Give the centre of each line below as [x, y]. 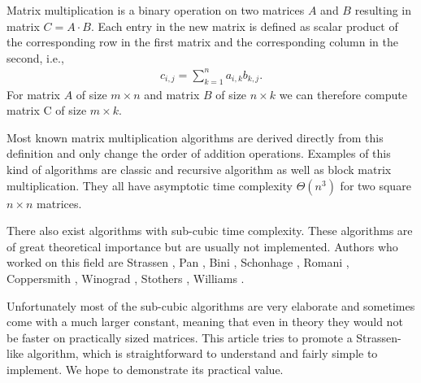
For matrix [34, 94]
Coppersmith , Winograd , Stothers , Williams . [126, 279]
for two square [375, 185]
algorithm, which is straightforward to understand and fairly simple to [202, 353]
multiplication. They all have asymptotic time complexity [150, 185]
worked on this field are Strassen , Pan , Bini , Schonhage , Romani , [178, 262]
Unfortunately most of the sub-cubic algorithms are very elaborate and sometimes [211, 305]
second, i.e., [35, 57]
